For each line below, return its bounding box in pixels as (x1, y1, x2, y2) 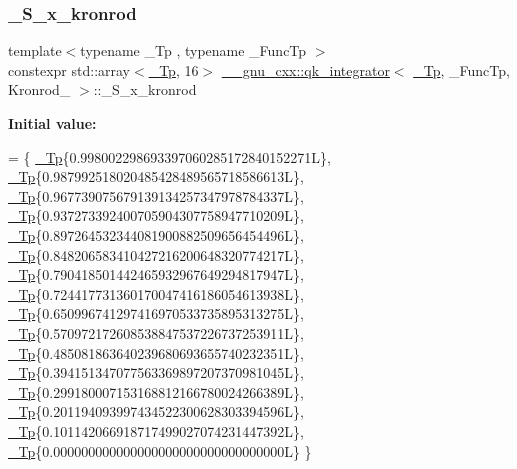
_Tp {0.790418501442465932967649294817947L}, (8, 264, 304, 285)
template (8, 40, 62, 61)
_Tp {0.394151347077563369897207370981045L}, (8, 362, 304, 383)
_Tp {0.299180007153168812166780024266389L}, (8, 381, 304, 402)
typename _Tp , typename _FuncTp (80, 40, 307, 61)
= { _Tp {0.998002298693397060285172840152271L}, (8, 146, 331, 167)
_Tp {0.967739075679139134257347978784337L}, (8, 185, 304, 206)
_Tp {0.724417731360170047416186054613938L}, (8, 283, 304, 304)
